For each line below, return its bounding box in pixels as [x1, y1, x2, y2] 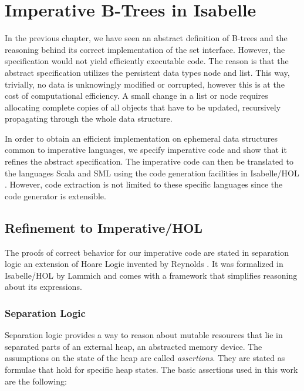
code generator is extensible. [5, 189, 106, 202]
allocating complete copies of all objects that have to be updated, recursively [5, 101, 281, 113]
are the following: [5, 375, 67, 387]
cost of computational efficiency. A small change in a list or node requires [5, 89, 268, 102]
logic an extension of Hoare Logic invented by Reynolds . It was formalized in [5, 258, 283, 270]
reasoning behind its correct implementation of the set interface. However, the [5, 43, 285, 55]
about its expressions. [5, 280, 82, 293]
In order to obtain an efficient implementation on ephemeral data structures [5, 132, 278, 144]
